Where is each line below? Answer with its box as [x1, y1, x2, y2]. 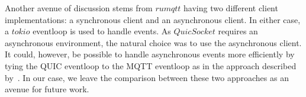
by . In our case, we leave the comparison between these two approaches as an [5, 71, 289, 83]
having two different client [183, 2, 278, 14]
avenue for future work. [5, 83, 89, 95]
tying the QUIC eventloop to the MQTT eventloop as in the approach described [5, 59, 297, 72]
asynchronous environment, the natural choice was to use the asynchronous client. [5, 36, 302, 48]
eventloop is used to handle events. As [33, 25, 171, 37]
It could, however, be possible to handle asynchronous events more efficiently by [5, 48, 295, 60]
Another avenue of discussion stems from [5, 2, 153, 14]
